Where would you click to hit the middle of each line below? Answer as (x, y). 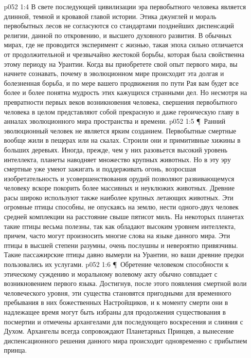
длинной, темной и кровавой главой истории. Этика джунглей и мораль (110, 16)
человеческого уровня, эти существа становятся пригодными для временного (118, 292)
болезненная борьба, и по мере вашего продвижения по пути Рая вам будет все (121, 83)
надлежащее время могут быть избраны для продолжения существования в (115, 312)
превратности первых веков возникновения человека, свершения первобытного (121, 102)
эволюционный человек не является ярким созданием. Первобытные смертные (120, 130)
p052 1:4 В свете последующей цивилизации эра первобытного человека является (125, 6)
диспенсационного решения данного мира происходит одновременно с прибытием (125, 340)
